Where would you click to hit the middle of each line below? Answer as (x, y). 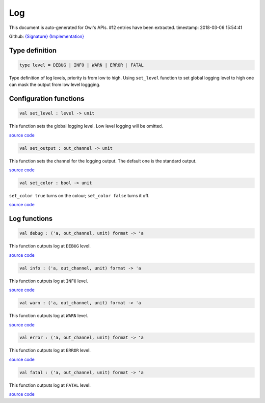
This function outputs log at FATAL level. (50, 385)
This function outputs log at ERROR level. (50, 350)
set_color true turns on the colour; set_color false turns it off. (79, 196)
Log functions (31, 219)
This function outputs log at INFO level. (49, 281)
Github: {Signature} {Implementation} (47, 36)
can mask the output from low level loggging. (55, 85)
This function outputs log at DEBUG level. (50, 246)
